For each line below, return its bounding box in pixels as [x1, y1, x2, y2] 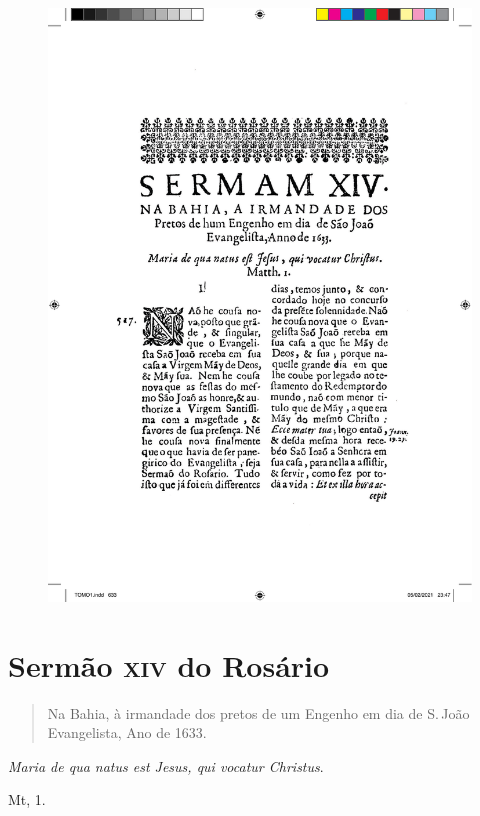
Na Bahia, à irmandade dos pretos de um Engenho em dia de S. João [47, 702, 470, 723]
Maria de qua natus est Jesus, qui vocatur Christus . [8, 755, 324, 776]
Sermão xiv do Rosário [8, 644, 330, 685]
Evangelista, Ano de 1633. [47, 722, 207, 743]
